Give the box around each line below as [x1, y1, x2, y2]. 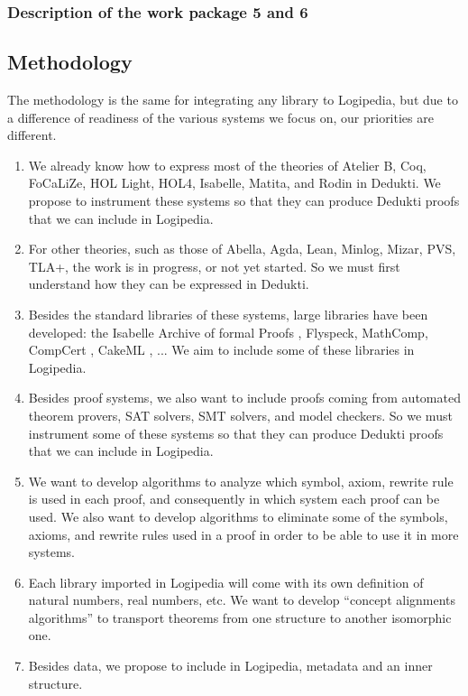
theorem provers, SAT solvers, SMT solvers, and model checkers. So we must [28, 405, 453, 424]
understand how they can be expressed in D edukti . [28, 274, 309, 293]
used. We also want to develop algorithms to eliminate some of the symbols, [28, 506, 448, 525]
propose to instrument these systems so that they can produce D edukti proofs [28, 191, 460, 210]
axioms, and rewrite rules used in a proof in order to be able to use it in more [28, 524, 459, 543]
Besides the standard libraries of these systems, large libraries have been [28, 304, 428, 323]
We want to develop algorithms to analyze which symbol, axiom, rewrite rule [28, 471, 454, 490]
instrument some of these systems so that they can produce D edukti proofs [28, 423, 444, 442]
